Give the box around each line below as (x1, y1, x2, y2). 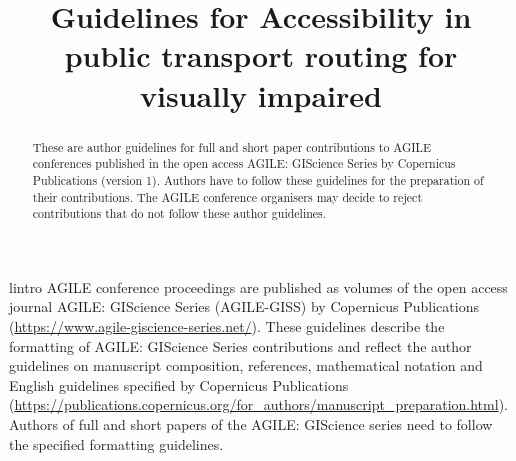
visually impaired (140, 74, 382, 115)
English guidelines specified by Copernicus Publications (9, 374, 349, 395)
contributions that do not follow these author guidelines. (32, 205, 327, 222)
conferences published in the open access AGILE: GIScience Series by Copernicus (32, 155, 456, 172)
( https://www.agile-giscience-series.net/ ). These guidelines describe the (9, 316, 445, 337)
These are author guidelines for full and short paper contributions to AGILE (32, 138, 432, 155)
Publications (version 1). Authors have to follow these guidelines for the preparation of (32, 171, 484, 188)
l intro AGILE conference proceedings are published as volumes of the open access (9, 276, 508, 297)
